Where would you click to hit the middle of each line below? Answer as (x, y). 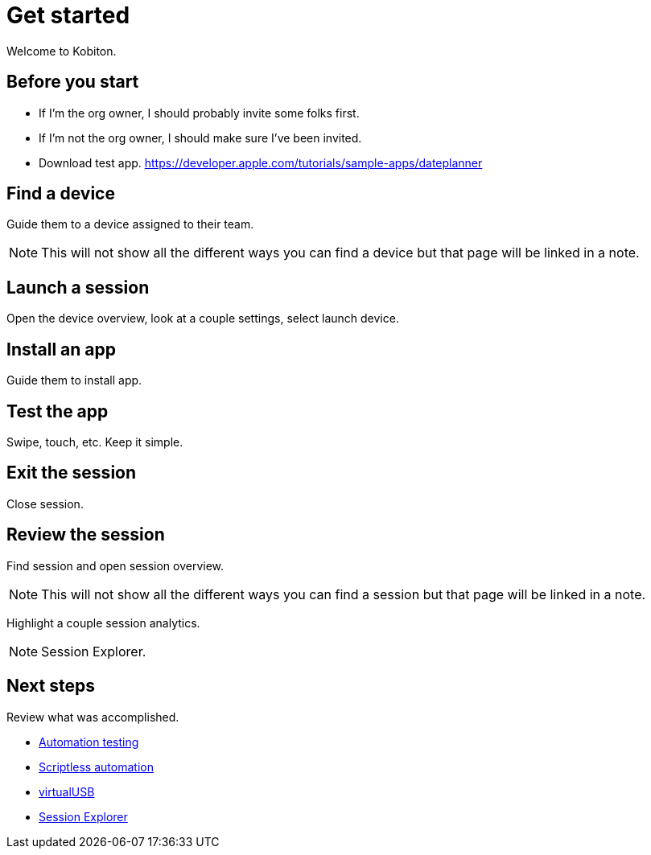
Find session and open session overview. (115, 565)
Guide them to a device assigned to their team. (130, 224)
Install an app (61, 349)
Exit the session (72, 473)
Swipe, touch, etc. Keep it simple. (95, 442)
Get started (68, 15)
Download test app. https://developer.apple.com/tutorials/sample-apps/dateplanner (261, 162)
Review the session (86, 535)
